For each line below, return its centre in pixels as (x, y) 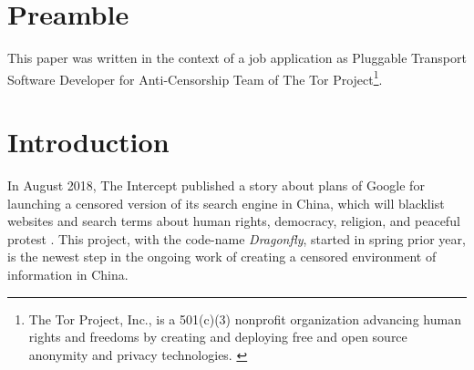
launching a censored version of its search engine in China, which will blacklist (226, 203)
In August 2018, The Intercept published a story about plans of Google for (216, 185)
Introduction (88, 142)
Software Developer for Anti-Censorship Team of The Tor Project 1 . (195, 77)
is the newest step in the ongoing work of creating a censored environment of (222, 257)
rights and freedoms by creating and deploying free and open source (218, 337)
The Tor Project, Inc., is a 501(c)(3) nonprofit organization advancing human (245, 319)
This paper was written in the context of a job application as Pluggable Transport (237, 58)
